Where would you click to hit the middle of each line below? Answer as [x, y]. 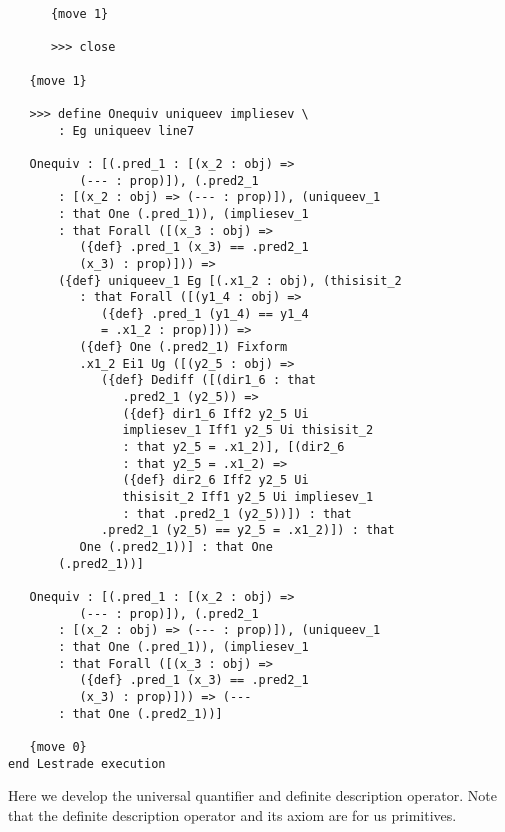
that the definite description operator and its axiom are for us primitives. [232, 814]
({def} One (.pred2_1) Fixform [183, 347]
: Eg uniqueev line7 [126, 130]
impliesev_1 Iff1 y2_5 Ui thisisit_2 [248, 430]
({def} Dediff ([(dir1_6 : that [208, 380]
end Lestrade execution [87, 763]
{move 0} [58, 746]
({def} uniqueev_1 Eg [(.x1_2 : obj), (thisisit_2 [230, 280]
